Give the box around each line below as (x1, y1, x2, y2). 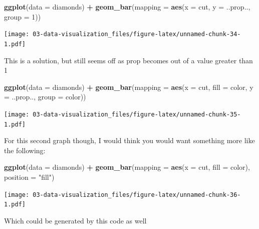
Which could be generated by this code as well (4, 215, 147, 225)
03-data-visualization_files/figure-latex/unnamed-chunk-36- (33, 191, 241, 198)
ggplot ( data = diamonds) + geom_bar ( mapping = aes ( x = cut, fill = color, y (4, 81, 253, 92)
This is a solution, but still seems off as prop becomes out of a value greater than (4, 55, 253, 65)
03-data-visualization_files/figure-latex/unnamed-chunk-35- (33, 110, 241, 118)
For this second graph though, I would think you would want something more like (4, 135, 255, 146)
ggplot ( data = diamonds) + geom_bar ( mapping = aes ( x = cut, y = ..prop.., (4, 2, 250, 12)
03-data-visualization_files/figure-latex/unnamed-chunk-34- (33, 31, 241, 38)
